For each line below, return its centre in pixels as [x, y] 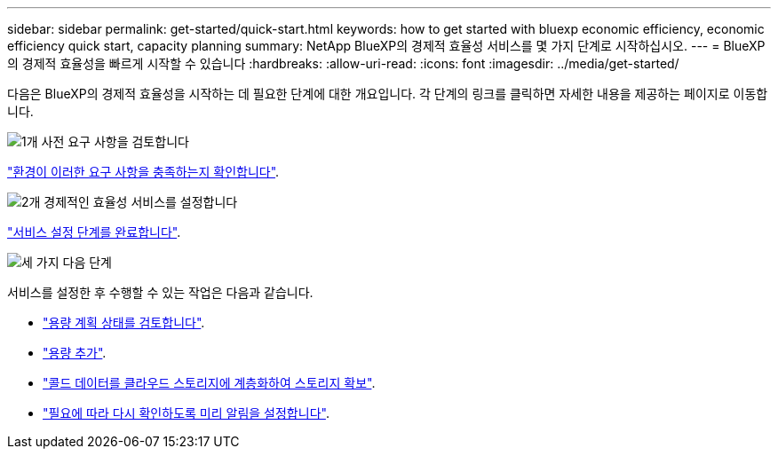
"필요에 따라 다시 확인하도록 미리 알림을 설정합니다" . [186, 413]
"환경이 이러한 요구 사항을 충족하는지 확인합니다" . [143, 172]
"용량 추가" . [75, 353]
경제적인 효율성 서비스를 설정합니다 [141, 202]
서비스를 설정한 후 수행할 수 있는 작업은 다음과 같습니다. [160, 292]
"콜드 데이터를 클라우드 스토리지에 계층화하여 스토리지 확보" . [209, 383]
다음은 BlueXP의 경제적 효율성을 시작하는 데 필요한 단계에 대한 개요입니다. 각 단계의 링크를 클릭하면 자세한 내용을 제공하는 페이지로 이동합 [388, 94]
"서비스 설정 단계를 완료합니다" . [94, 232]
